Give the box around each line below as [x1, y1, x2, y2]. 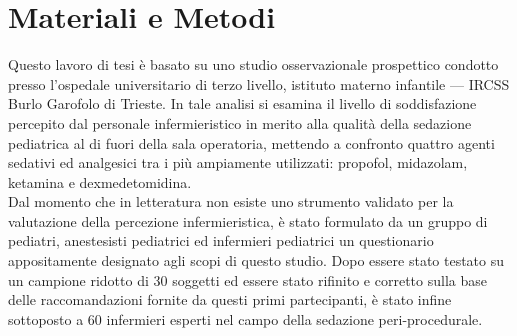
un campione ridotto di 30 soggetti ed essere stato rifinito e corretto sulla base [8, 269, 487, 290]
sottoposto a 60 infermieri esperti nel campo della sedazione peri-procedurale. [8, 308, 483, 329]
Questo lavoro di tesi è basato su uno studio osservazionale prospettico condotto [8, 54, 499, 75]
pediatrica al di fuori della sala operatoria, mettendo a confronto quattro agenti [8, 132, 495, 153]
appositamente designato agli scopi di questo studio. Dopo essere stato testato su [8, 250, 505, 271]
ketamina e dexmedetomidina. [8, 171, 192, 192]
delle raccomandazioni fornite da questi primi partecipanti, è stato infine [8, 289, 452, 310]
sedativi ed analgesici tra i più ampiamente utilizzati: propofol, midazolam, [8, 152, 468, 173]
